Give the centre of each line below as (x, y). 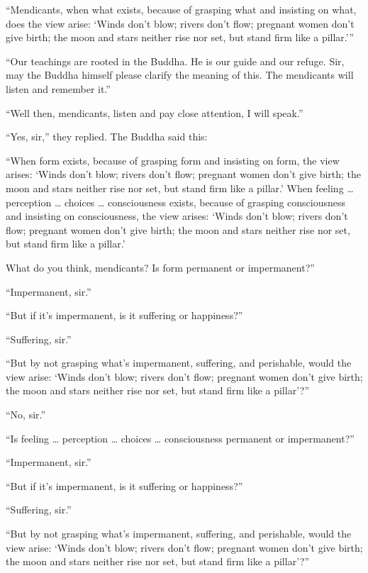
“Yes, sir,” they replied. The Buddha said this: (107, 137)
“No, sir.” (26, 415)
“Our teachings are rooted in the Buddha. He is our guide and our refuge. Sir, (175, 61)
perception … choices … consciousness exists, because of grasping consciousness (176, 202)
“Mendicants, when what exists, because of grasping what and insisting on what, (181, 9)
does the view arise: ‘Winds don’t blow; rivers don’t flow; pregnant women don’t (180, 23)
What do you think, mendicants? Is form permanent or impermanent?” (160, 267)
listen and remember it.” (58, 88)
